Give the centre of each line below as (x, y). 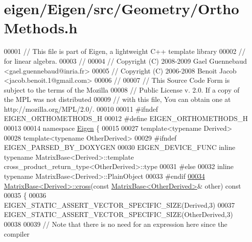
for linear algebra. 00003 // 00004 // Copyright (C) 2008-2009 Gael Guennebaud (126, 60)
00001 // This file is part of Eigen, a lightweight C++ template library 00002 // (125, 51)
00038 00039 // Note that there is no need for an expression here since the (116, 224)
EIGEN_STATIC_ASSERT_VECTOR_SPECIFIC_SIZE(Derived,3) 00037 (119, 205)
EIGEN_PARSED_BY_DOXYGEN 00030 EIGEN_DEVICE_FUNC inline (120, 147)
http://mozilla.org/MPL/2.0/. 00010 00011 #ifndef (81, 109)
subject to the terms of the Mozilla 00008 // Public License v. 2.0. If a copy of (122, 89)
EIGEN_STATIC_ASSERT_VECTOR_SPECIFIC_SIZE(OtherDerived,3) (118, 214)
